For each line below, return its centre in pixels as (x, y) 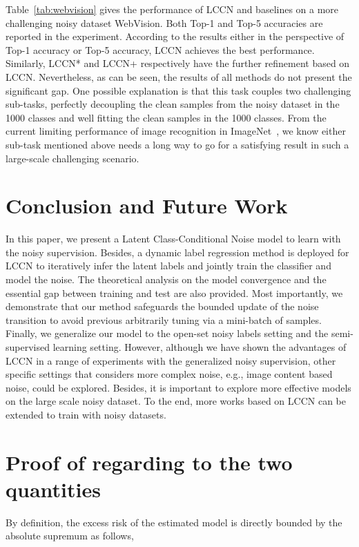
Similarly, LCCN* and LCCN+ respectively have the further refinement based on (178, 63)
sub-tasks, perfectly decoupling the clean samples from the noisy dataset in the (173, 104)
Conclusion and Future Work (147, 205)
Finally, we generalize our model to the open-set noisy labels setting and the (167, 333)
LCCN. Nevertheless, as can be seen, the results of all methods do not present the (179, 76)
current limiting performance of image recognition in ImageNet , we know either (176, 131)
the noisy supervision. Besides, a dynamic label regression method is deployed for (177, 252)
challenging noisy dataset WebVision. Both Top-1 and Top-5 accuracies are (164, 22)
